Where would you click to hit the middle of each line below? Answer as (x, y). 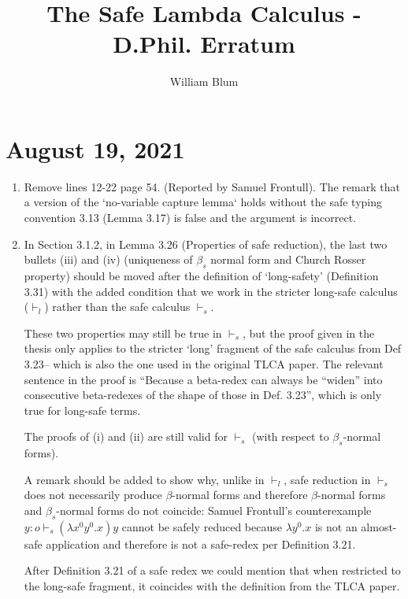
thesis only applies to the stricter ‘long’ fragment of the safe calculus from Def (213, 348)
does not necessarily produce (93, 495)
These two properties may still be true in (123, 333)
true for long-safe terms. (82, 410)
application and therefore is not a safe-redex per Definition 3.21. (201, 544)
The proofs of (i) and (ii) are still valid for (126, 436)
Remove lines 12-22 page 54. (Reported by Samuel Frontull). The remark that (212, 186)
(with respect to (290, 436)
